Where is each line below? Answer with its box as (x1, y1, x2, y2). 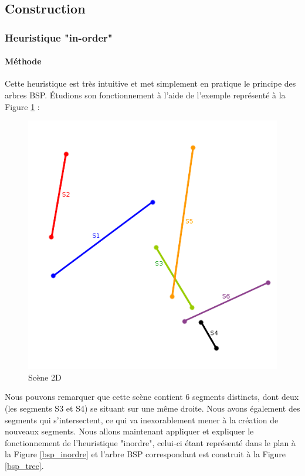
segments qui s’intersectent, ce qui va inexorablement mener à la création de (5, 413, 279, 426)
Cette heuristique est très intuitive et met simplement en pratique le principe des (5, 77, 296, 90)
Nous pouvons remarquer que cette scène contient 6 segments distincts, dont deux (5, 391, 299, 403)
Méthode (5, 55, 42, 67)
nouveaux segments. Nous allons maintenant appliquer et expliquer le (5, 425, 254, 437)
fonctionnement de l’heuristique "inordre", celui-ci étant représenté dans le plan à (5, 436, 296, 448)
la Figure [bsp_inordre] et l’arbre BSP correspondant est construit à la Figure (5, 448, 286, 460)
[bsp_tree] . (5, 459, 44, 471)
